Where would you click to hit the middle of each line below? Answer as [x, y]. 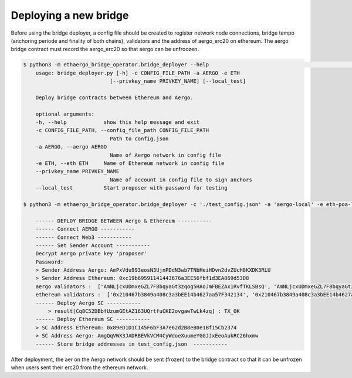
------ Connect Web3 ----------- [84, 237]
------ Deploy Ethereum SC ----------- [93, 319]
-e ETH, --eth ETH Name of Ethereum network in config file [130, 163]
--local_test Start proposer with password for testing [131, 188]
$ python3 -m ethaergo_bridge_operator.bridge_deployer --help [116, 65]
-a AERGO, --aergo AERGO [71, 147]
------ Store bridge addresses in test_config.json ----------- [131, 344]
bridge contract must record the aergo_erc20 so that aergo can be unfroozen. [105, 49]
